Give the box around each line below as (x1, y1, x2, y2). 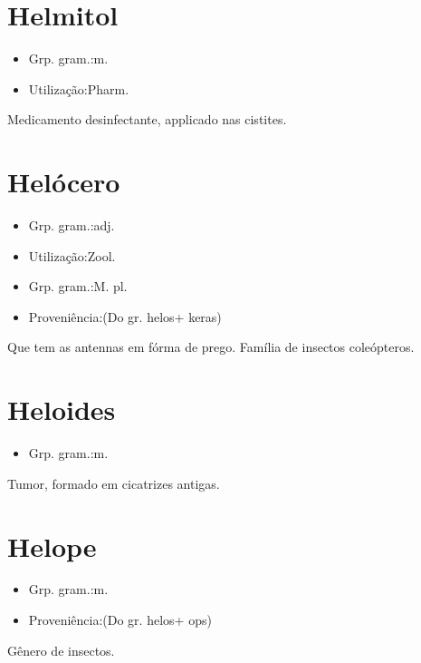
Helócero (7, 163, 120, 200)
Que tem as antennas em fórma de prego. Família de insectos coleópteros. (7, 337, 415, 356)
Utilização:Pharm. (28, 79, 129, 98)
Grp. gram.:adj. (28, 216, 115, 235)
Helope (7, 527, 97, 564)
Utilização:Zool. (28, 246, 116, 265)
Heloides (7, 391, 116, 428)
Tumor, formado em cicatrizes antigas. (7, 473, 220, 492)
